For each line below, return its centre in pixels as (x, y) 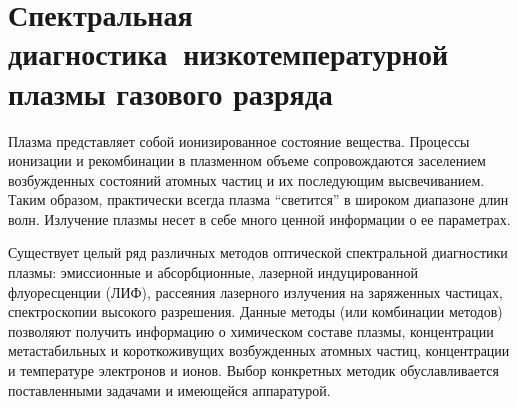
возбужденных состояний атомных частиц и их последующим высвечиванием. (246, 179)
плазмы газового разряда (170, 92)
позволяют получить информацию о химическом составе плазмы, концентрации (251, 330)
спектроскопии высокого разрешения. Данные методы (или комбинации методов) (255, 311)
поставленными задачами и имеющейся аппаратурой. (169, 389)
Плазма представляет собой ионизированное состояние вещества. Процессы (239, 140)
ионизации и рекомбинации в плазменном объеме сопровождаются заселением (247, 160)
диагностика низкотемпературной (228, 53)
